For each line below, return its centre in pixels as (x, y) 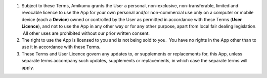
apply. (28, 67)
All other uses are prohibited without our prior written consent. (86, 33)
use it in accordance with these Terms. (61, 47)
